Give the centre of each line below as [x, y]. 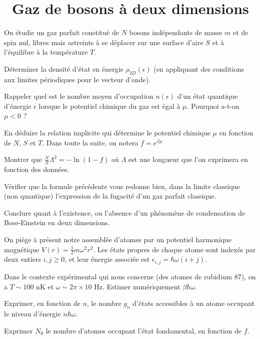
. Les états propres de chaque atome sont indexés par [174, 249]
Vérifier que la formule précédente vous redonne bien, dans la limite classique [122, 186]
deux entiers [23, 259]
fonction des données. [37, 169]
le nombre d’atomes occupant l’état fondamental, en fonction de [144, 330]
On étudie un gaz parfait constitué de [61, 32]
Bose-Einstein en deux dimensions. [57, 222]
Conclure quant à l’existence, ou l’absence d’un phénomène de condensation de [125, 212]
